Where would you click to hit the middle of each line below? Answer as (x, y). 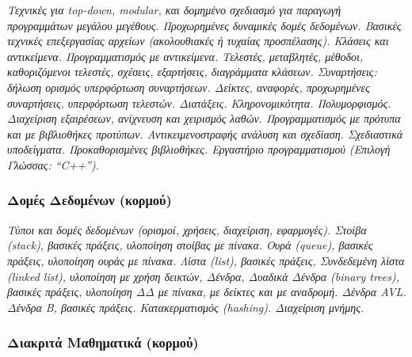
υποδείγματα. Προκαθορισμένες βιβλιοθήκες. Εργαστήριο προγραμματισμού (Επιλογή (199, 149)
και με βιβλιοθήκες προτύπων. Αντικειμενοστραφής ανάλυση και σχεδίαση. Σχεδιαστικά (205, 133)
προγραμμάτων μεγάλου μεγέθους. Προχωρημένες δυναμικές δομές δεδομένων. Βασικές (204, 25)
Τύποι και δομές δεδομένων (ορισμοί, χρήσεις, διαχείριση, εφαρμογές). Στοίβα (187, 229)
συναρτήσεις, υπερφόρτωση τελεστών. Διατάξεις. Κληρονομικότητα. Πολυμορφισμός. (199, 103)
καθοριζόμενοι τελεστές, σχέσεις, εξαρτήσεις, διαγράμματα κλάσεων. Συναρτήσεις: (192, 72)
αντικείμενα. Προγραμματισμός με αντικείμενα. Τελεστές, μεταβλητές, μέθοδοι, (185, 56)
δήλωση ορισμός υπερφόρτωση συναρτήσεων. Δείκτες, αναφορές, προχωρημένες (189, 87)
